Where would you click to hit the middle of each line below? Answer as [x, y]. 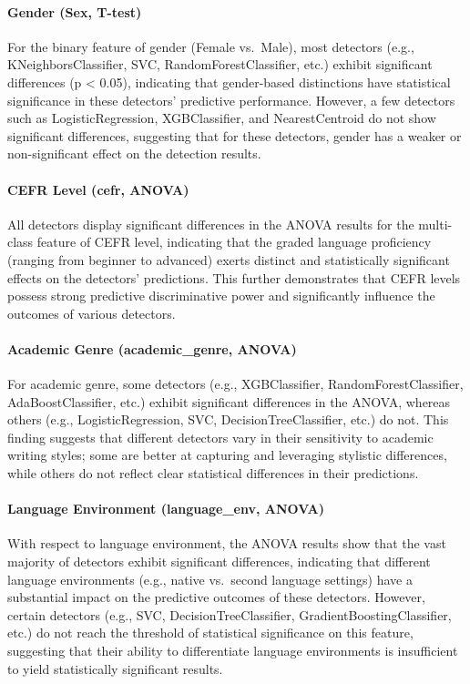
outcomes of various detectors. [92, 313]
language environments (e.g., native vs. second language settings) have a [210, 579]
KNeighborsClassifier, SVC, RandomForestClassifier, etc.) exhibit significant [220, 64]
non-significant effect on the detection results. [134, 153]
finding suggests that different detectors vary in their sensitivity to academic [220, 437]
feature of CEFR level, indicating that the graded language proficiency [234, 242]
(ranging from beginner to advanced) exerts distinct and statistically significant [229, 259]
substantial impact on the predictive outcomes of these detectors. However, [216, 597]
